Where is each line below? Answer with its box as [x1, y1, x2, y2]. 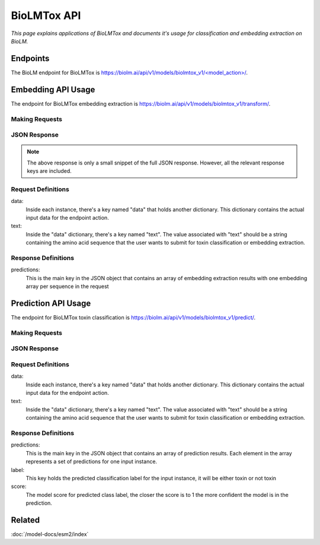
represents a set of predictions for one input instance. [25, 458, 157, 465]
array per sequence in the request [25, 283, 109, 290]
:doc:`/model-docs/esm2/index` [11, 530, 89, 537]
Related [11, 515, 40, 525]
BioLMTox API [11, 9, 81, 22]
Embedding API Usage [11, 84, 95, 94]
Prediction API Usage [11, 298, 91, 308]
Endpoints [11, 53, 50, 64]
